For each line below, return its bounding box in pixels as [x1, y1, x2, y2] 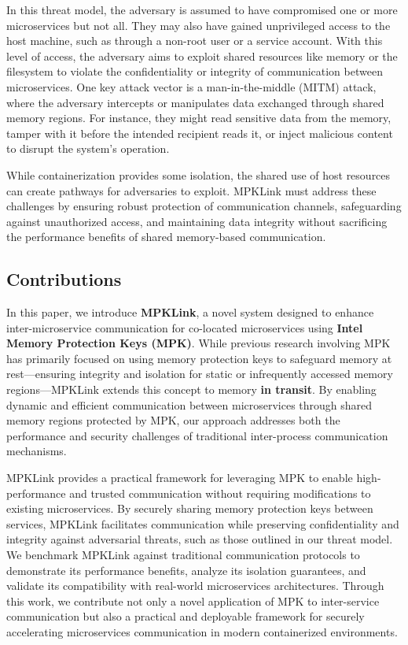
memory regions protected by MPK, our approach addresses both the [6, 412, 340, 428]
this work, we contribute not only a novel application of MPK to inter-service [6, 592, 380, 609]
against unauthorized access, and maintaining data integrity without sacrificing [6, 213, 388, 229]
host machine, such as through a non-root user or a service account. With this [6, 32, 383, 49]
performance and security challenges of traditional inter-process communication [6, 427, 388, 443]
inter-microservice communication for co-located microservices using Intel [6, 319, 363, 335]
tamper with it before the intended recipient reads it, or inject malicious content [6, 124, 393, 141]
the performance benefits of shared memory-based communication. [6, 228, 326, 245]
